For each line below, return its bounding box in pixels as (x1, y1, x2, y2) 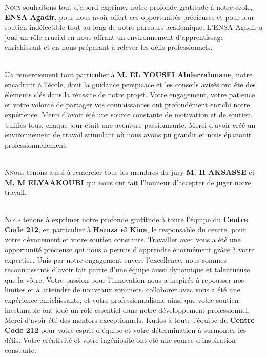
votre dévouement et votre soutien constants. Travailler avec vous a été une (5, 234, 241, 245)
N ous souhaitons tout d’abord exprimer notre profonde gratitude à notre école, (5, 2, 253, 12)
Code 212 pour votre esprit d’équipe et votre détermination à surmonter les (5, 324, 246, 335)
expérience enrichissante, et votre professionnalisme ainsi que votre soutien (5, 294, 239, 305)
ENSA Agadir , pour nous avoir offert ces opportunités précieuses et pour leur (5, 11, 254, 22)
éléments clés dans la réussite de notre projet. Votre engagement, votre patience (5, 89, 255, 100)
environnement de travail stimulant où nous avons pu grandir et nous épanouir (5, 129, 252, 140)
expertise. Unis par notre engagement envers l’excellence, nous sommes (5, 254, 227, 265)
